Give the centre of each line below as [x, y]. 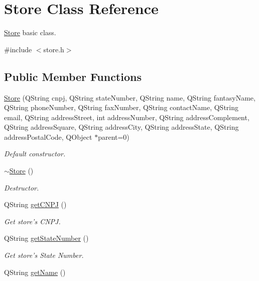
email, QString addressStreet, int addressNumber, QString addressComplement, [127, 117]
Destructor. [22, 187]
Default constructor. [35, 154]
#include [18, 49]
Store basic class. [30, 32]
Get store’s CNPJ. [32, 221]
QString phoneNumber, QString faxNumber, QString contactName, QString [121, 107]
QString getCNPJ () [35, 204]
